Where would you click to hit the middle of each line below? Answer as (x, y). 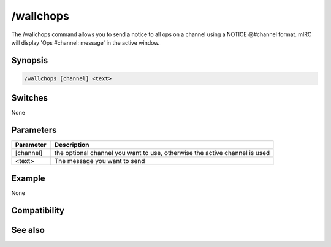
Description (72, 145)
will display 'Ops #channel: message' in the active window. (86, 42)
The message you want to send (100, 161)
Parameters (34, 130)
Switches (30, 98)
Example (28, 178)
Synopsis (30, 60)
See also (28, 230)
